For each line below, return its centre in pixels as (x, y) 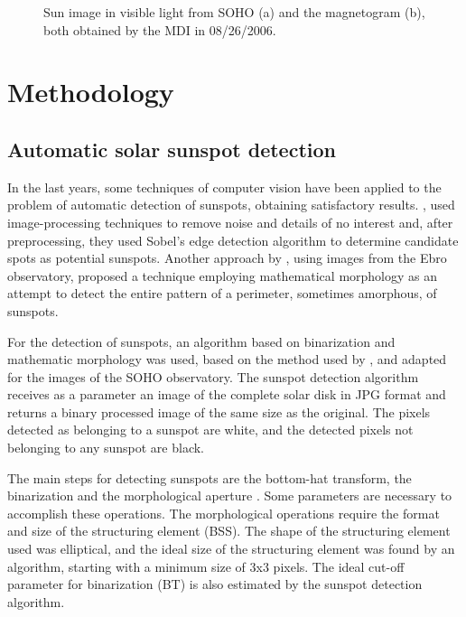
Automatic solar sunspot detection (172, 149)
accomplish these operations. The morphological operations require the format (224, 513)
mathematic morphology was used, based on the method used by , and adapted (227, 359)
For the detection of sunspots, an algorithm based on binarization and (201, 341)
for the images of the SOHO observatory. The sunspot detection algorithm (213, 376)
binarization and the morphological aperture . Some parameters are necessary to (230, 495)
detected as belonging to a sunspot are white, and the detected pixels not (210, 430)
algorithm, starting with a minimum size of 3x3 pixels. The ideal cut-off (206, 566)
